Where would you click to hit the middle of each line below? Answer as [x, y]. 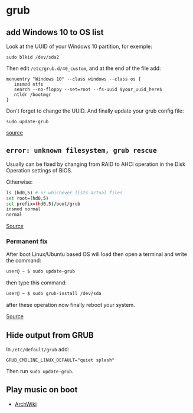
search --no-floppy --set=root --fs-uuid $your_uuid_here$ [88, 89]
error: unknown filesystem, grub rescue [82, 151]
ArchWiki [26, 404]
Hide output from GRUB [50, 335]
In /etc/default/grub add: [38, 350]
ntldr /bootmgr [32, 95]
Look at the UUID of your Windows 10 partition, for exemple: [79, 46]
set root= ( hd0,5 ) [27, 198]
